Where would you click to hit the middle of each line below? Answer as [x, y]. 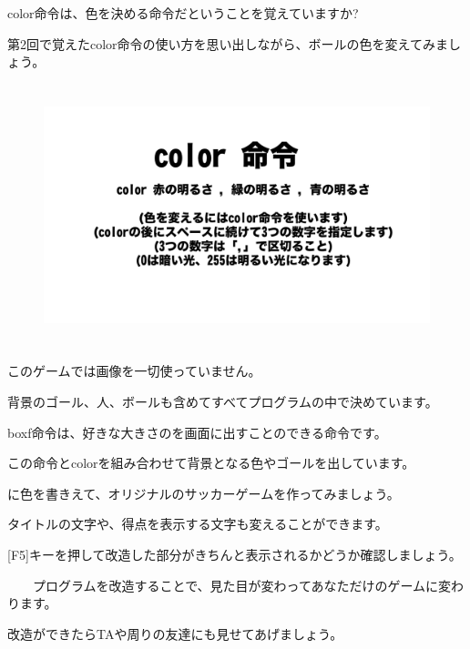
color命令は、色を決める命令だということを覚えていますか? [183, 13]
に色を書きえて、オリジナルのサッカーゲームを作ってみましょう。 [204, 493]
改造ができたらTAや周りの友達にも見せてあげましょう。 [175, 633]
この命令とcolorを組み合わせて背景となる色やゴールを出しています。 [211, 463]
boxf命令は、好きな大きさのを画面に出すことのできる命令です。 [197, 432]
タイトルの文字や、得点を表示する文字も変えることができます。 [198, 524]
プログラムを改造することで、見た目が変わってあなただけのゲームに [235, 585]
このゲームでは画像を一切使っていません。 [134, 371]
